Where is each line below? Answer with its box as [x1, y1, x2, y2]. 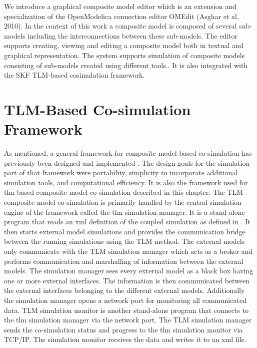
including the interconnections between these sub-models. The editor [27, 30, 238, 41]
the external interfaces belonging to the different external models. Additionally [4, 285, 245, 295]
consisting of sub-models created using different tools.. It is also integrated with [4, 60, 248, 70]
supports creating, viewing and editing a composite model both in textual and [4, 40, 243, 51]
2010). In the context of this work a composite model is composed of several [4, 21, 237, 31]
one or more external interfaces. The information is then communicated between [4, 275, 250, 285]
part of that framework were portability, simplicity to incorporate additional [4, 167, 238, 178]
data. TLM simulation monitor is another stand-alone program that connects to [4, 304, 249, 315]
